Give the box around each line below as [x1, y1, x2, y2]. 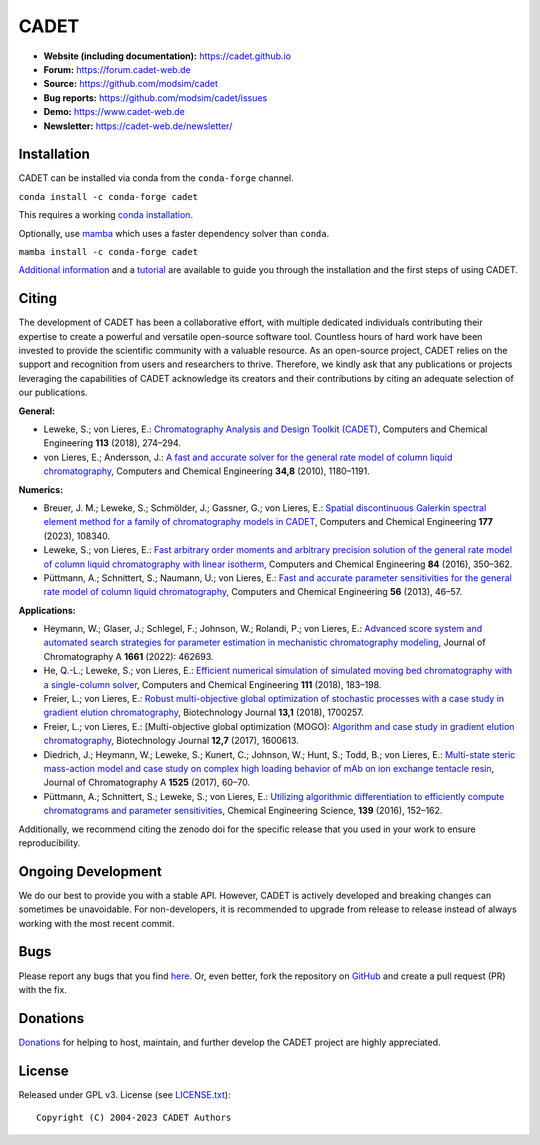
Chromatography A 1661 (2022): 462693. [43, 650, 214, 662]
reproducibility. [18, 836, 81, 849]
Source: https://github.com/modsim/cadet [43, 78, 219, 90]
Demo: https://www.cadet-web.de [43, 106, 185, 118]
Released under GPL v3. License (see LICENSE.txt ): [18, 1088, 231, 1100]
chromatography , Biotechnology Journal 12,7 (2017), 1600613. [43, 735, 299, 747]
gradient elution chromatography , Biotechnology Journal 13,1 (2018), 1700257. [43, 706, 364, 719]
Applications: [18, 604, 76, 616]
